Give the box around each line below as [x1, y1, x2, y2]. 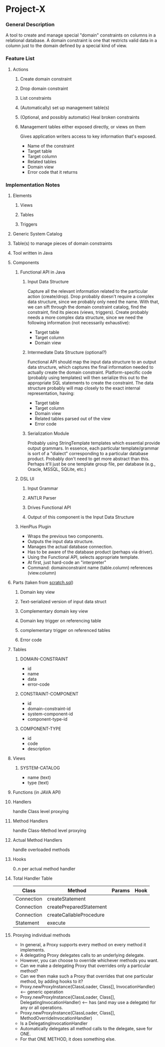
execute [47, 920, 66, 927]
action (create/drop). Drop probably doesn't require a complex [27, 294, 154, 300]
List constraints [20, 95, 52, 101]
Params [111, 887, 130, 894]
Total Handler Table [12, 875, 53, 882]
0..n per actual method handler [12, 866, 76, 872]
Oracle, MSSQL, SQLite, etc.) [27, 466, 87, 472]
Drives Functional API [27, 504, 71, 510]
